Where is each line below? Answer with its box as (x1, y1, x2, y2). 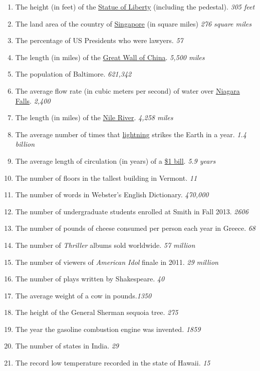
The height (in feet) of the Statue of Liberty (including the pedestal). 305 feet (15, 2, 255, 12)
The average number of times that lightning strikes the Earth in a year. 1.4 (15, 129, 246, 139)
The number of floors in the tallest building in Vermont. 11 (15, 172, 197, 183)
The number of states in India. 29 (15, 340, 119, 351)
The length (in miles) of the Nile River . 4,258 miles (15, 112, 173, 123)
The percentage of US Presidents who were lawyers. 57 (15, 35, 183, 46)
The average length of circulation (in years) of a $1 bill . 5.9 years (15, 155, 216, 166)
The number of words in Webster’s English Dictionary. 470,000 (15, 189, 209, 200)
